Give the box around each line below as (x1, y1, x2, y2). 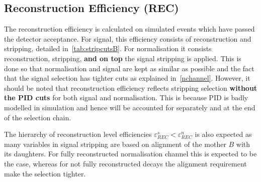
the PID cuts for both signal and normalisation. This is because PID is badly (4, 92, 248, 103)
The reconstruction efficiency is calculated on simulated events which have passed (4, 24, 255, 34)
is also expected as (195, 129, 252, 139)
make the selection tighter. (4, 168, 86, 178)
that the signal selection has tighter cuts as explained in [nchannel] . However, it (4, 73, 250, 83)
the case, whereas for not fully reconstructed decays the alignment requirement (4, 158, 247, 168)
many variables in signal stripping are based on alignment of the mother (4, 138, 226, 149)
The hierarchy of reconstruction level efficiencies (4, 129, 152, 139)
